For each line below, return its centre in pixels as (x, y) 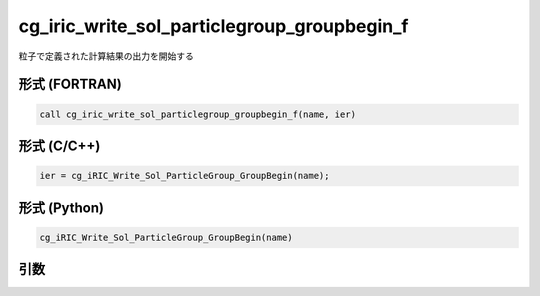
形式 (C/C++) (59, 145)
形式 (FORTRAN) (70, 84)
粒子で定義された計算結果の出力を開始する (106, 56)
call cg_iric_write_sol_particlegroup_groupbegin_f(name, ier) (198, 114)
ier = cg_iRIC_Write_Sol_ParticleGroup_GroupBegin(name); (184, 176)
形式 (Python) (61, 207)
